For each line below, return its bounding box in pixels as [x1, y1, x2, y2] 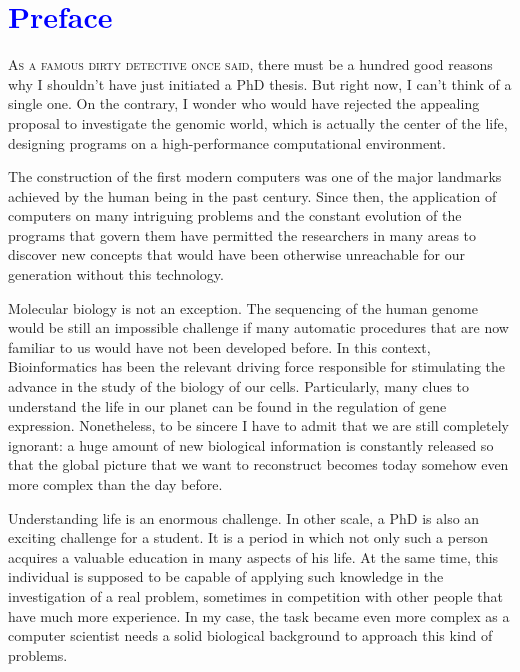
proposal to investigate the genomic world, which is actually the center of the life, [8, 112, 508, 133]
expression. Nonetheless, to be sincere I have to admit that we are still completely [8, 415, 510, 436]
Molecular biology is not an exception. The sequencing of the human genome [8, 297, 478, 318]
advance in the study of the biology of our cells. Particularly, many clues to [8, 376, 470, 397]
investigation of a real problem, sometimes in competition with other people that [8, 585, 504, 606]
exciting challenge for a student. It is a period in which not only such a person [8, 527, 488, 548]
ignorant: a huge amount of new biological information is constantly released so [8, 434, 494, 455]
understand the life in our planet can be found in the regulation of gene [8, 395, 447, 416]
